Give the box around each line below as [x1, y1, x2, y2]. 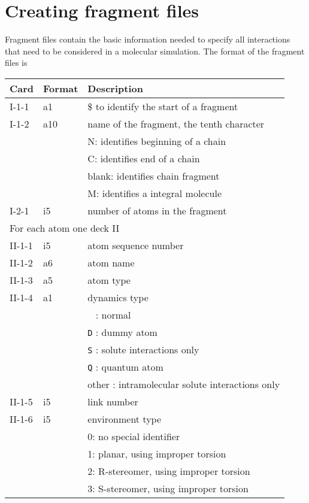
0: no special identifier [87, 429, 180, 443]
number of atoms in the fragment [87, 203, 227, 217]
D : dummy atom [87, 325, 157, 339]
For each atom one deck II [10, 220, 120, 235]
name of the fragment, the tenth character [87, 116, 265, 131]
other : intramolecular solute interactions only [87, 377, 280, 391]
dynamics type [87, 290, 149, 304]
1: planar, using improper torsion [87, 446, 226, 460]
